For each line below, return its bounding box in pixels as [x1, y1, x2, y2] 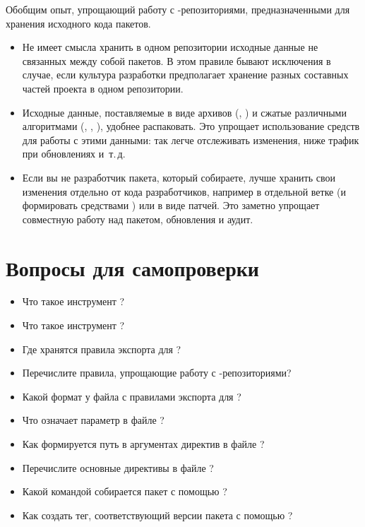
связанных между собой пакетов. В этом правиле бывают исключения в [22, 53, 331, 68]
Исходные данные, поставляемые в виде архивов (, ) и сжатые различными [22, 105, 347, 119]
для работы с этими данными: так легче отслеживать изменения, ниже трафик [22, 132, 359, 147]
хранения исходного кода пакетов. [6, 16, 151, 30]
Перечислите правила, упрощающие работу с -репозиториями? [22, 365, 292, 380]
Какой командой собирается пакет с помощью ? [22, 484, 227, 499]
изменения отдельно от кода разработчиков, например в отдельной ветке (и [22, 184, 346, 199]
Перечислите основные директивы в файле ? [22, 460, 214, 475]
